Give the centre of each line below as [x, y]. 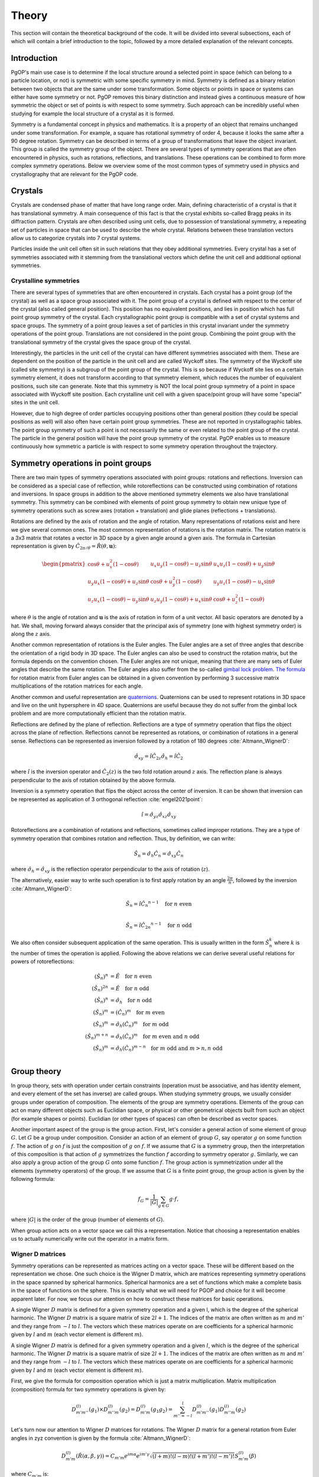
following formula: [33, 1179]
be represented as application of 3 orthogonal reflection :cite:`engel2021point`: [107, 799]
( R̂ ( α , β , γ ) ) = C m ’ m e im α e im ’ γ [113, 1456]
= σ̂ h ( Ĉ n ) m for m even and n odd [155, 1036]
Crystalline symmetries [45, 281]
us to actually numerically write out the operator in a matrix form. [90, 1238]
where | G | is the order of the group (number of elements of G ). [88, 1219]
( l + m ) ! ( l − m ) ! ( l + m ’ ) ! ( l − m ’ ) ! [194, 1456]
